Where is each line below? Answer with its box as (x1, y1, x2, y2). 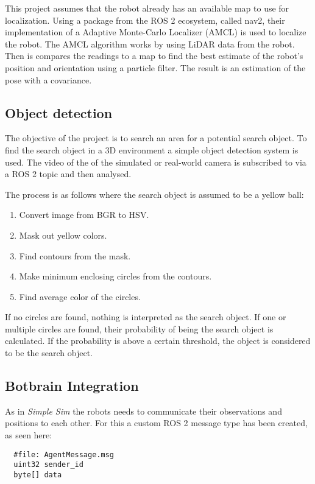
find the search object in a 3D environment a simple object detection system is (5, 143, 299, 156)
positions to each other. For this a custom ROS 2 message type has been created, (5, 416, 308, 429)
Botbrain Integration (5, 376, 139, 395)
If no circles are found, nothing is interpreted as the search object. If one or (5, 310, 286, 323)
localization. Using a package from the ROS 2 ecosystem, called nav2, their (5, 13, 285, 26)
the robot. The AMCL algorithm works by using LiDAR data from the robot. (5, 37, 295, 50)
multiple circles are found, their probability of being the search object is (5, 322, 274, 335)
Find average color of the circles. (19, 290, 141, 303)
